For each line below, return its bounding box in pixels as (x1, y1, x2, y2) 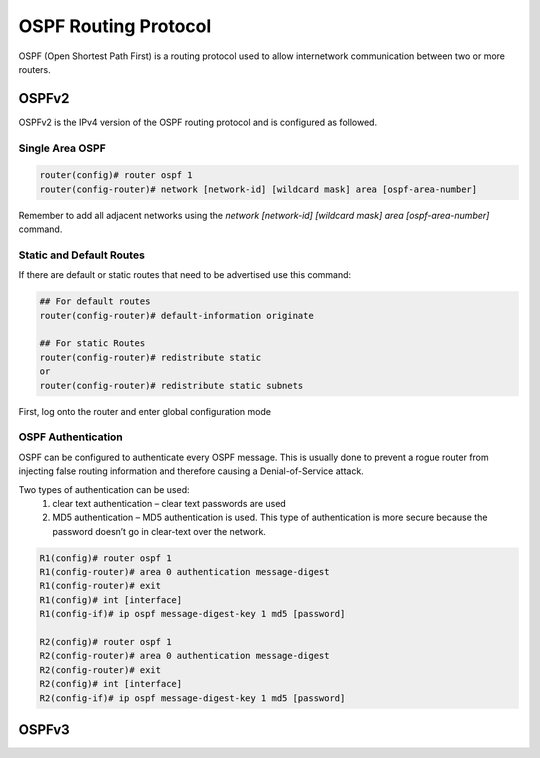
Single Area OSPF (18, 141, 106, 155)
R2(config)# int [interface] (39, 678, 183, 690)
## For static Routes (39, 338, 146, 349)
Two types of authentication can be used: (18, 483, 190, 495)
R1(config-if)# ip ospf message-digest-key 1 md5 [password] (39, 608, 346, 620)
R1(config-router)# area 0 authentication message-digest (39, 566, 330, 578)
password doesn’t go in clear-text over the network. (52, 525, 267, 537)
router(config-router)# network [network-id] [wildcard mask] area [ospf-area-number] (39, 183, 478, 195)
